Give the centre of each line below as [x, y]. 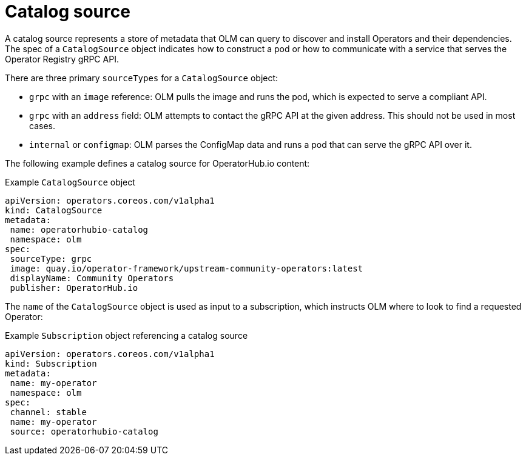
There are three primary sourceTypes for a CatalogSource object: [142, 78]
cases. [42, 125]
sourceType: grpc [51, 258]
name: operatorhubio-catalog [79, 229]
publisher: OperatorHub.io [74, 288]
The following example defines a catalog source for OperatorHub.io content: [157, 163]
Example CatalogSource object [70, 182]
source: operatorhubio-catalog [84, 431]
